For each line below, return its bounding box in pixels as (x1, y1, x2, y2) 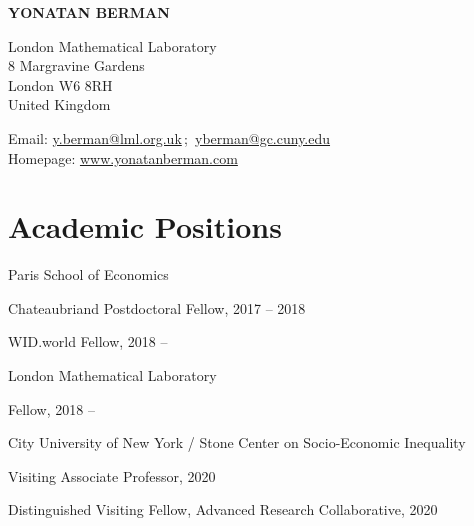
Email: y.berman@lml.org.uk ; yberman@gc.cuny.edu (8, 127, 331, 148)
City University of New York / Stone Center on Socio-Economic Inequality (8, 432, 466, 453)
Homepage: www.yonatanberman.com (8, 147, 238, 168)
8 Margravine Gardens (8, 55, 145, 76)
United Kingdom (8, 94, 111, 115)
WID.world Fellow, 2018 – (8, 331, 168, 352)
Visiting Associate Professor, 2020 (8, 465, 216, 486)
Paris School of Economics (8, 264, 169, 285)
